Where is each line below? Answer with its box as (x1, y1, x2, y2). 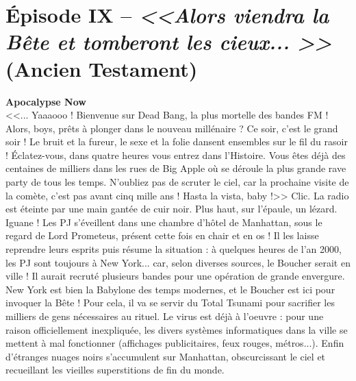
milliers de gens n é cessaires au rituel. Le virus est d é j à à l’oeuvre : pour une (5, 309, 324, 323)
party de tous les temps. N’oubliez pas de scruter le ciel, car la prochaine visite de (5, 175, 349, 189)
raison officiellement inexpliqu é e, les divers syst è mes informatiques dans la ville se (5, 322, 348, 336)
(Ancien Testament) (5, 54, 198, 82)
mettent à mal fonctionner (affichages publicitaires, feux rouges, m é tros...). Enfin (5, 336, 344, 350)
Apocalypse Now (5, 94, 86, 108)
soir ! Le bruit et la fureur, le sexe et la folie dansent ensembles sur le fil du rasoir (5, 134, 348, 149)
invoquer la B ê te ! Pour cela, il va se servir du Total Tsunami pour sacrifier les (5, 295, 335, 310)
